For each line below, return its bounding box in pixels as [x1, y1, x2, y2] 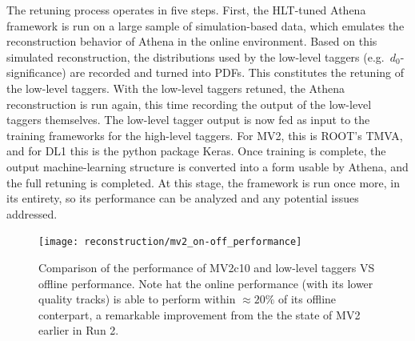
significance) [6, 64, 66, 81]
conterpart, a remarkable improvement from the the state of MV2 [38, 306, 361, 323]
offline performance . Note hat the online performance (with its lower [38, 275, 373, 291]
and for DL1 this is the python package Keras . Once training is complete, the [6, 142, 386, 159]
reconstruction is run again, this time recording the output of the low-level [6, 95, 372, 112]
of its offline [278, 291, 337, 307]
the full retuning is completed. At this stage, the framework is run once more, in [6, 174, 401, 191]
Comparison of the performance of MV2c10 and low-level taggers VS [38, 259, 375, 275]
